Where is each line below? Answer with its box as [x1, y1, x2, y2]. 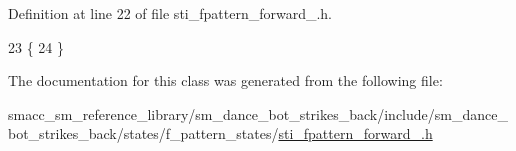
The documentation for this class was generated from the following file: [8, 70, 443, 91]
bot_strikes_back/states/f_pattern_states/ [8, 123, 279, 144]
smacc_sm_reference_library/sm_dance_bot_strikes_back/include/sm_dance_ [8, 103, 508, 124]
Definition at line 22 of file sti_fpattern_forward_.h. [8, 3, 333, 23]
